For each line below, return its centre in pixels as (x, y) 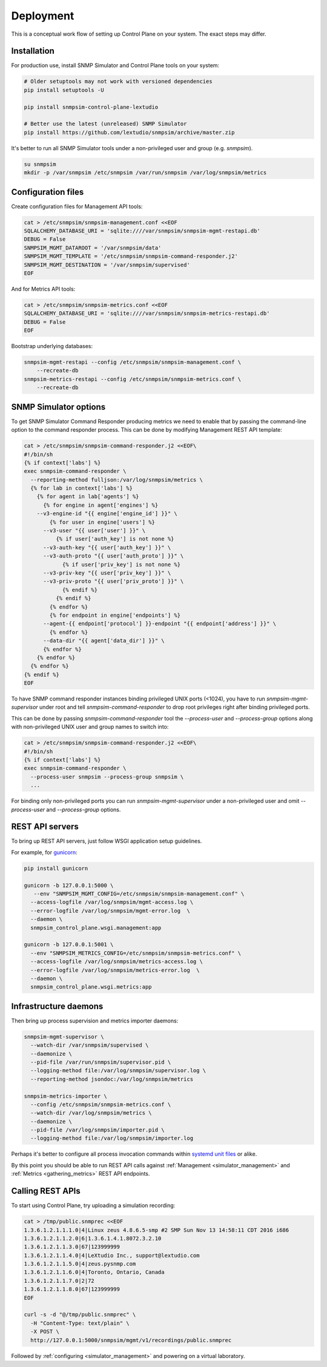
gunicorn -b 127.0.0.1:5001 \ (69, 945)
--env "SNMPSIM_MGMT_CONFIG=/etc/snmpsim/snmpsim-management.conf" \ (139, 894)
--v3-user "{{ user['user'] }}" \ (94, 531)
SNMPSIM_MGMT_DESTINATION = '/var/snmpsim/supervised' (107, 265)
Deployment (43, 16)
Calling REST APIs (46, 1191)
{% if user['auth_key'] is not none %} (115, 539)
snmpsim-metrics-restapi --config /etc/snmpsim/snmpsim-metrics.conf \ (133, 379)
